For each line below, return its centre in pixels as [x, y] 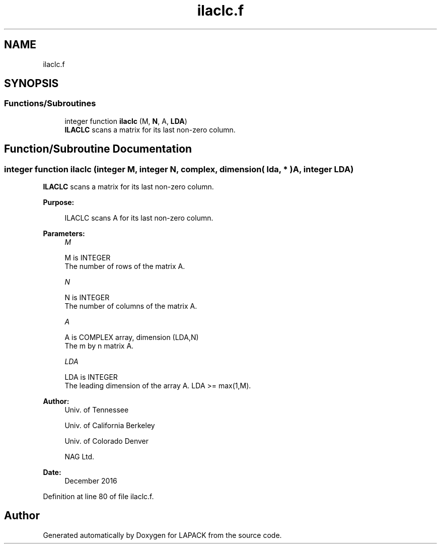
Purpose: [59, 202]
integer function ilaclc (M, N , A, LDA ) [126, 121]
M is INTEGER [88, 258]
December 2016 [91, 481]
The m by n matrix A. [99, 346]
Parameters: [64, 234]
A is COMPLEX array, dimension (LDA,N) [132, 337]
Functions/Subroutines [50, 104]
